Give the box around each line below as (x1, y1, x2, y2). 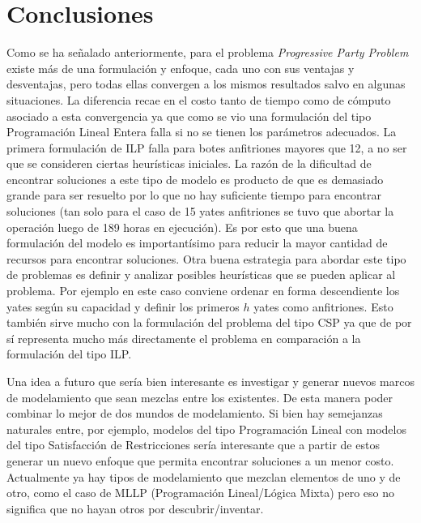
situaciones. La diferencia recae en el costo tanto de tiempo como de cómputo (6, 91, 391, 108)
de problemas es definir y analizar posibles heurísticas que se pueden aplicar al (6, 266, 396, 283)
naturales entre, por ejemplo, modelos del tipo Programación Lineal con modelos (6, 420, 406, 437)
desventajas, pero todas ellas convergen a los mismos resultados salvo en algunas (6, 75, 406, 92)
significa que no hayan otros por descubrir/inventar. (6, 499, 264, 517)
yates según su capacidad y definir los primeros (6, 298, 240, 315)
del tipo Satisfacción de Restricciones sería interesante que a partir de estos (6, 436, 380, 453)
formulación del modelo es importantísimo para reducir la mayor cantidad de (6, 234, 388, 251)
